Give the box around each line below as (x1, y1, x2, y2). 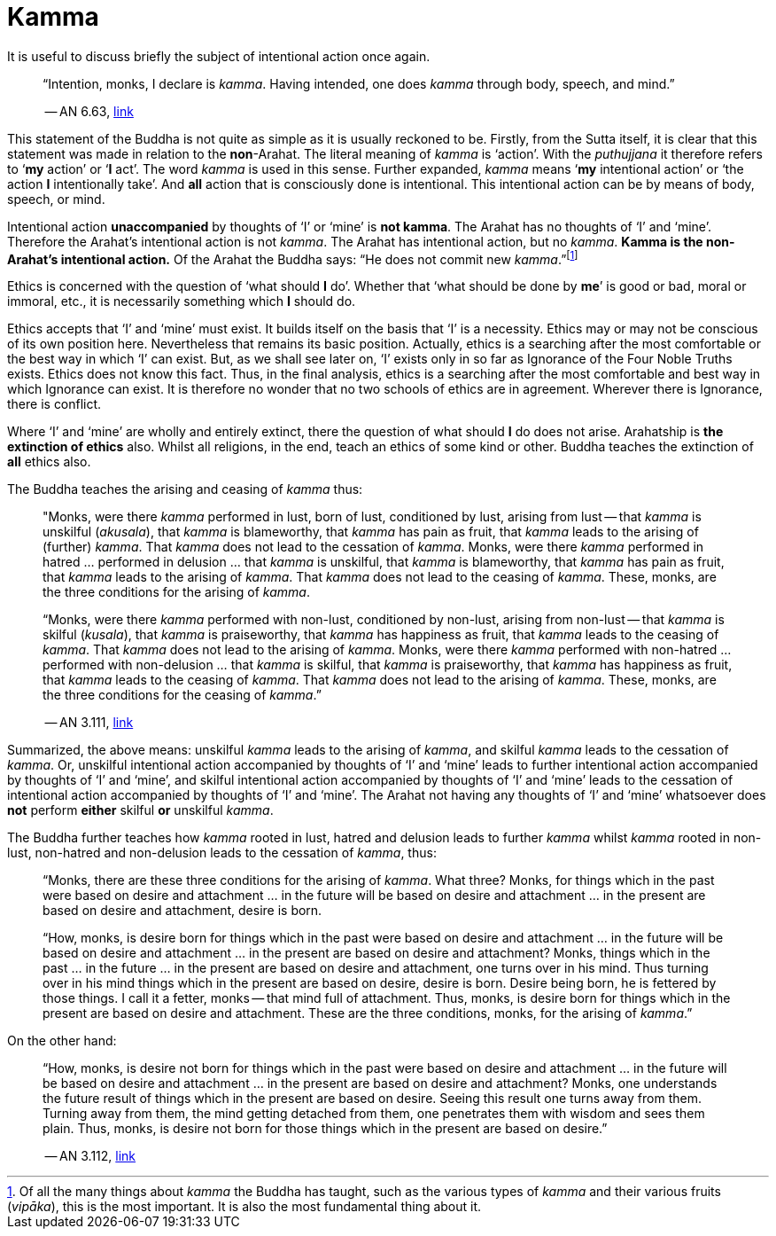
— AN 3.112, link (44, 1148, 136, 1164)
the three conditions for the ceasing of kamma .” (43, 687, 322, 703)
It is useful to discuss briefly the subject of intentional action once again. (7, 48, 431, 64)
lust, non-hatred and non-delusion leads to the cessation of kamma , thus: (7, 845, 437, 861)
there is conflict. (7, 396, 102, 412)
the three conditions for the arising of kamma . (43, 584, 310, 600)
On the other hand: (7, 1033, 117, 1049)
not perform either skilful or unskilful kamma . (7, 802, 274, 818)
